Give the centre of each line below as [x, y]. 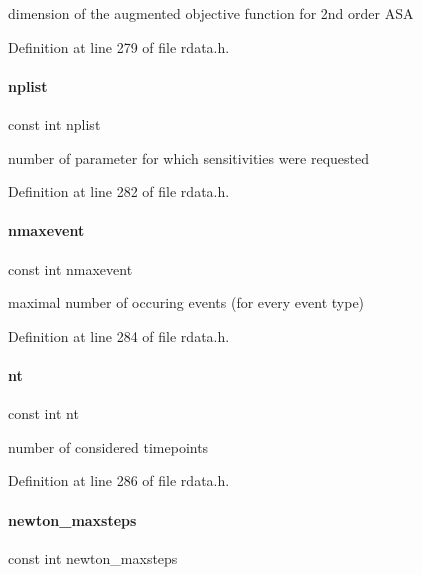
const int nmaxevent [70, 268]
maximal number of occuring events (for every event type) [186, 302]
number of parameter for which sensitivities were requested [189, 157]
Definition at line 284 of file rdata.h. [119, 335]
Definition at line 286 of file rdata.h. [119, 480]
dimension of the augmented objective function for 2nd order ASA [211, 13]
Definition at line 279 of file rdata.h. [119, 46]
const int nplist [54, 123]
